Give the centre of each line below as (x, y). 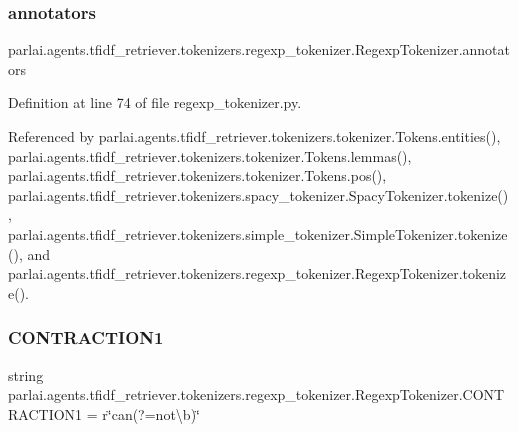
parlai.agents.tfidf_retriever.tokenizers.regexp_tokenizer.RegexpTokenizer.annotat (259, 49)
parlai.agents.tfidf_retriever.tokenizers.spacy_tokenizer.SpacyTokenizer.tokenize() (258, 194)
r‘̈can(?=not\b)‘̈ (151, 413)
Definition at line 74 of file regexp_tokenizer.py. (155, 102)
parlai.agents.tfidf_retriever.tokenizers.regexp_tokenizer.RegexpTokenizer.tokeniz (257, 273)
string (26, 374)
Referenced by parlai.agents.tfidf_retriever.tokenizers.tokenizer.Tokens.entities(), (254, 136)
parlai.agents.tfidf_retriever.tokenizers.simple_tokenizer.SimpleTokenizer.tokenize (258, 233)
